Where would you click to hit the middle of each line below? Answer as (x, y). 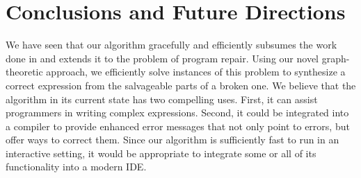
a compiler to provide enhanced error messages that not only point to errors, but (178, 126)
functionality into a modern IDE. (76, 167)
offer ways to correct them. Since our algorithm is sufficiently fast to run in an (173, 140)
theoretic (24, 72)
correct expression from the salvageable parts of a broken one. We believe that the (181, 85)
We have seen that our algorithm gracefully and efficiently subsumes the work (171, 45)
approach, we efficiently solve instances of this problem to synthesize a (196, 72)
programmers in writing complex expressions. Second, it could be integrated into (177, 113)
